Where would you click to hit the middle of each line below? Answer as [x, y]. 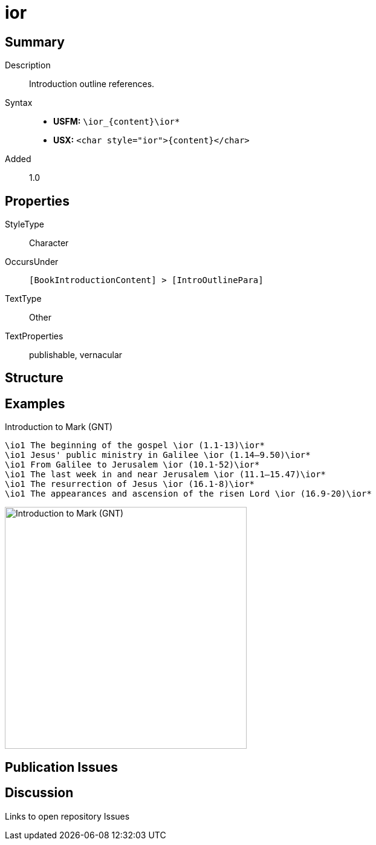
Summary [35, 42]
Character [49, 243]
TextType [23, 299]
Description [28, 65]
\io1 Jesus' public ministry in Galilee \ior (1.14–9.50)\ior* [158, 455]
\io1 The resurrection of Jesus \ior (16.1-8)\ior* [130, 484]
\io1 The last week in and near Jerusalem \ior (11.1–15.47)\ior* [166, 475]
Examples [35, 403]
